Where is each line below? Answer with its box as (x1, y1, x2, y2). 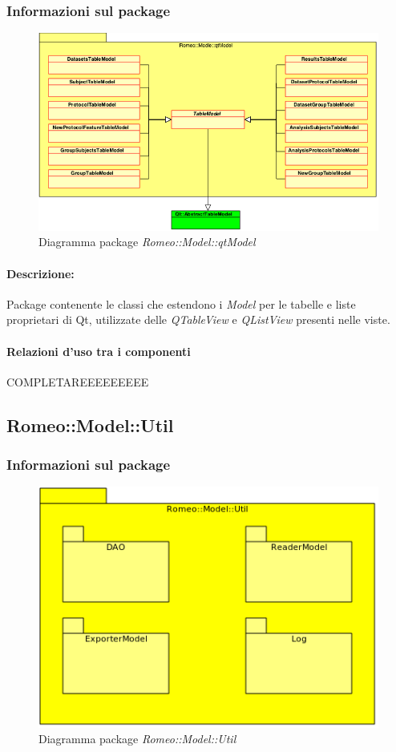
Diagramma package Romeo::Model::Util (38, 730, 236, 747)
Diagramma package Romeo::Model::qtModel (38, 233, 256, 250)
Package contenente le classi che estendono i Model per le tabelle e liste (6, 295, 356, 312)
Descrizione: (6, 265, 75, 281)
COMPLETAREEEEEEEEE (6, 373, 149, 390)
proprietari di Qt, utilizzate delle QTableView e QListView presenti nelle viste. (6, 311, 390, 328)
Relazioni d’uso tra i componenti (6, 342, 191, 359)
